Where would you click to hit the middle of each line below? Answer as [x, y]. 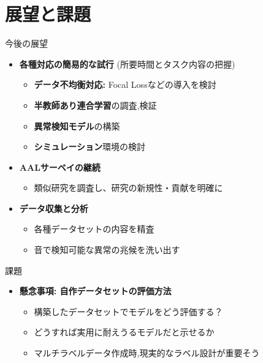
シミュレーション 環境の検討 [90, 146]
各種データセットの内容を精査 [94, 229]
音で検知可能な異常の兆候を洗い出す [107, 250]
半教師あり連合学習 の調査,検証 [95, 105]
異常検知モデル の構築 [77, 126]
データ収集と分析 [54, 208]
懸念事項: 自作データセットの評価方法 [95, 291]
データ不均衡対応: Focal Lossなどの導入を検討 [125, 84]
